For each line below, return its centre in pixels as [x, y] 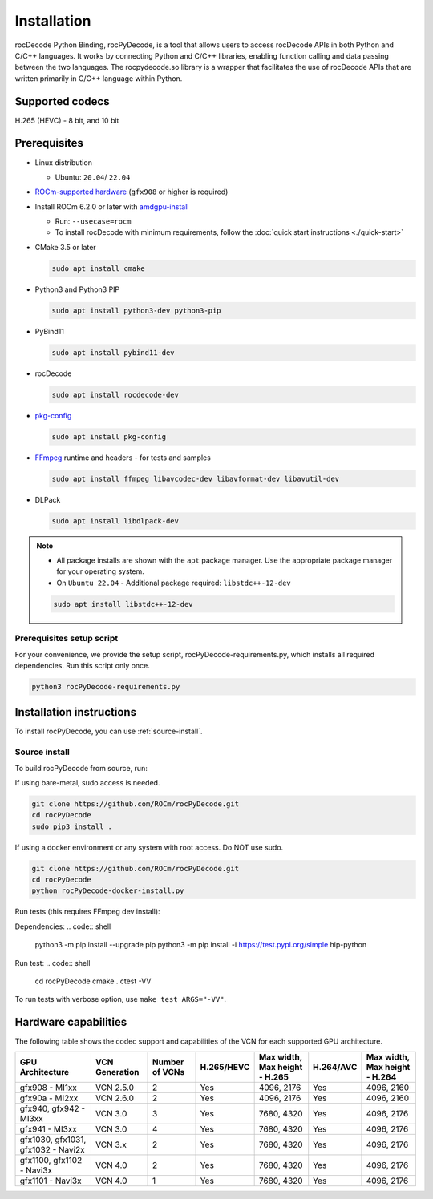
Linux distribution [63, 162]
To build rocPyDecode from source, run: [81, 768]
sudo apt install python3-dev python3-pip [136, 310]
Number [168, 1062]
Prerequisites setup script [67, 639]
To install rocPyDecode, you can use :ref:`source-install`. [109, 731]
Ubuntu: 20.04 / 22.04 [93, 177]
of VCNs [168, 1072]
